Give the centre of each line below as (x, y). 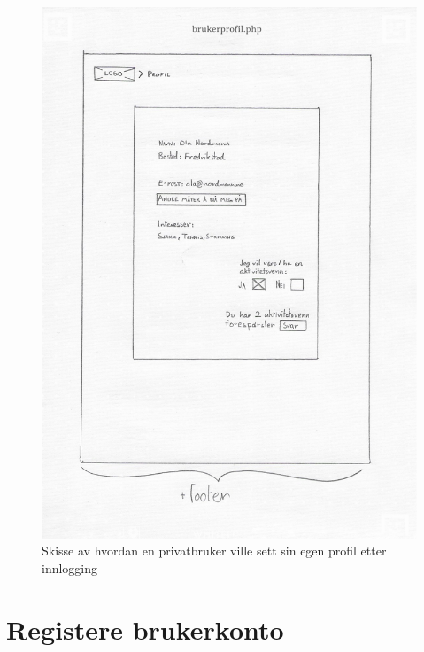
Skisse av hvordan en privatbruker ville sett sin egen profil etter (214, 551)
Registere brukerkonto (145, 629)
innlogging (70, 567)
